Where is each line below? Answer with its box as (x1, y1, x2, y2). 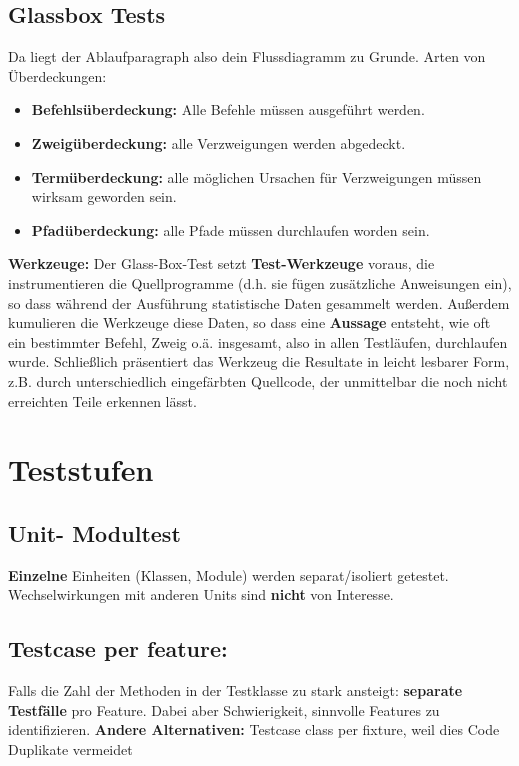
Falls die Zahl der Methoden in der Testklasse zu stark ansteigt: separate (8, 680, 463, 701)
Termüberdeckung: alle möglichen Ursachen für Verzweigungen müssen (31, 166, 482, 187)
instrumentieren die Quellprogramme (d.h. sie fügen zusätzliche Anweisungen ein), (8, 272, 512, 293)
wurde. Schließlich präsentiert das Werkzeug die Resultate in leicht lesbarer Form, (8, 351, 510, 372)
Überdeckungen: (8, 65, 107, 86)
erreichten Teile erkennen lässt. (8, 390, 197, 411)
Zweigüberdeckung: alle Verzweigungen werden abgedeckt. (31, 132, 406, 153)
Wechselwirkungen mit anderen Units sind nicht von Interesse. (8, 584, 394, 605)
